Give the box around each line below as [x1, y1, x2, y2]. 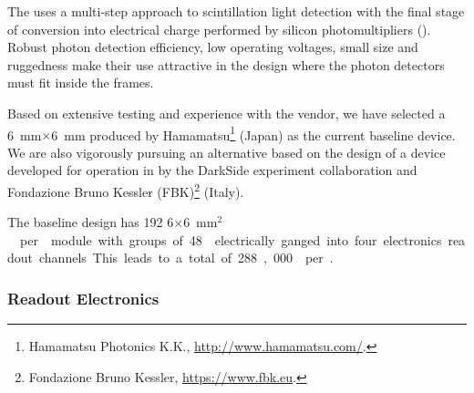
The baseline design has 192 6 [7, 212, 174, 232]
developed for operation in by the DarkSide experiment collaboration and [7, 160, 417, 180]
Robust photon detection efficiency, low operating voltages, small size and [7, 37, 418, 57]
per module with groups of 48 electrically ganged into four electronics [19, 230, 442, 249]
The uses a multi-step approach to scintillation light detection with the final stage [7, 2, 465, 20]
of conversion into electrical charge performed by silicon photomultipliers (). [7, 19, 431, 38]
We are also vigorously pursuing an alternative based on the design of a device [7, 142, 446, 161]
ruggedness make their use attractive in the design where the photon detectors [7, 55, 445, 74]
